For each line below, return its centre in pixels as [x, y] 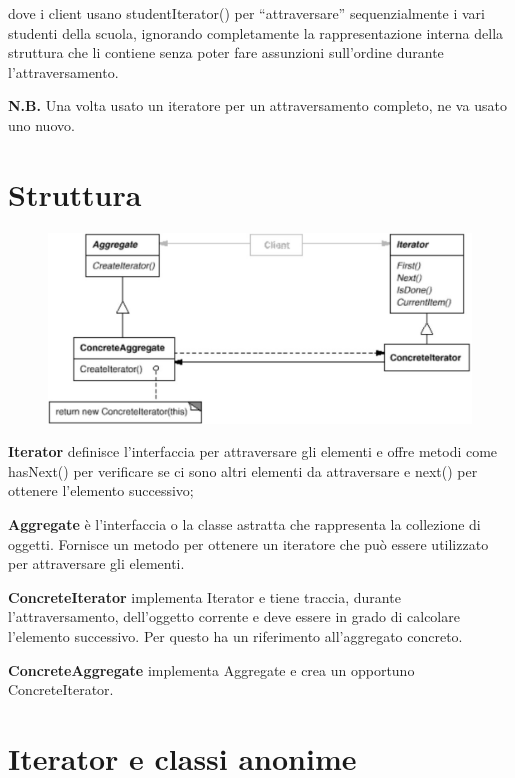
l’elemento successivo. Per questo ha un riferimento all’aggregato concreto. [235, 635]
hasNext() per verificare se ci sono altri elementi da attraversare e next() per [243, 470]
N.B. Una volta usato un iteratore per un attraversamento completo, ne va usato [257, 105]
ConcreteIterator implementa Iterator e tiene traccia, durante [204, 596]
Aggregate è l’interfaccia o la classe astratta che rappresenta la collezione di [244, 523]
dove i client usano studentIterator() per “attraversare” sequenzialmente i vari [246, 13]
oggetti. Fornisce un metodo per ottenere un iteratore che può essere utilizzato [248, 543]
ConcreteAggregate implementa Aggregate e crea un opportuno [211, 669]
